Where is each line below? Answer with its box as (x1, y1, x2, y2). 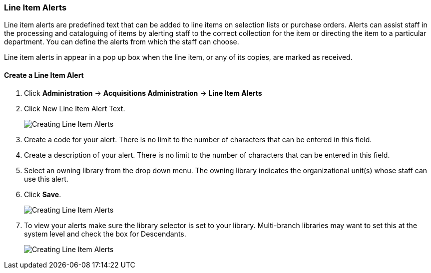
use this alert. (24, 174, 68, 183)
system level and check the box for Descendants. (24, 229, 186, 238)
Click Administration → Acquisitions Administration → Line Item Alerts (24, 88, 262, 97)
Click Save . (24, 190, 61, 199)
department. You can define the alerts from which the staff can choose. (4, 37, 239, 46)
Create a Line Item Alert (4, 70, 84, 79)
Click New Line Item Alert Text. (24, 104, 125, 113)
